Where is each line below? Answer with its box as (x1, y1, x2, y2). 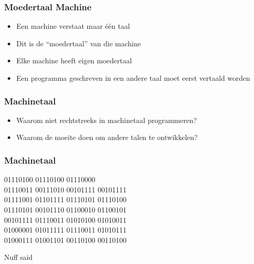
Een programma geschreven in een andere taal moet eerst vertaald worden (16, 73, 250, 83)
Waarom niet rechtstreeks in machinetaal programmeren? (16, 114, 197, 125)
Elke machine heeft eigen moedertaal (16, 55, 132, 66)
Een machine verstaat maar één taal (16, 21, 130, 31)
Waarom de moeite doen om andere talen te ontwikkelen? (16, 132, 198, 143)
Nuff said (4, 252, 33, 262)
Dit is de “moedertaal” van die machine (16, 38, 141, 48)
